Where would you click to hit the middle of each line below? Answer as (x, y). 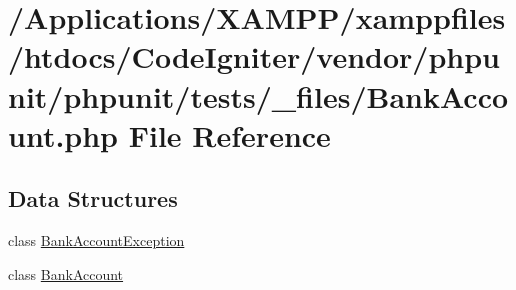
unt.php (63, 134)
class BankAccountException (96, 240)
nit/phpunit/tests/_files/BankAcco (258, 95)
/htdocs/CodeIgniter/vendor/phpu (254, 56)
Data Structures (93, 198)
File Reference (229, 134)
